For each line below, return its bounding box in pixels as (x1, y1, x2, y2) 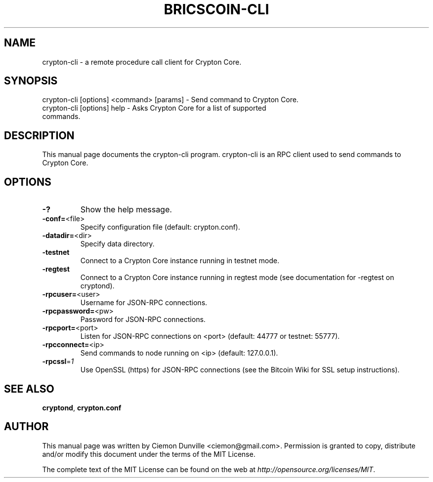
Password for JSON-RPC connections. (80, 315, 206, 324)
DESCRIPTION (4, 129, 75, 142)
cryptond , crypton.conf (42, 403, 122, 412)
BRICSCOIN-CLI (164, 1, 269, 18)
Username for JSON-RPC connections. (80, 298, 208, 307)
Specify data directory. (80, 240, 155, 248)
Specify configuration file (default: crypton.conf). (80, 223, 240, 232)
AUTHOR (4, 420, 49, 433)
